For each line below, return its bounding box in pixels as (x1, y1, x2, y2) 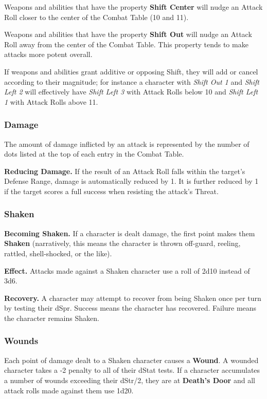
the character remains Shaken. (4, 312, 99, 323)
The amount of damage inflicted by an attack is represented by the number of (4, 138, 250, 149)
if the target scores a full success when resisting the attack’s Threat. (4, 185, 219, 196)
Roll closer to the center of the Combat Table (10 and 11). (4, 11, 189, 22)
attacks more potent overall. (4, 49, 93, 60)
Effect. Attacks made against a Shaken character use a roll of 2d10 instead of (4, 265, 250, 276)
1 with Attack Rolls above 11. (4, 96, 98, 107)
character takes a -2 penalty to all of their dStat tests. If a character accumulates (4, 365, 260, 375)
